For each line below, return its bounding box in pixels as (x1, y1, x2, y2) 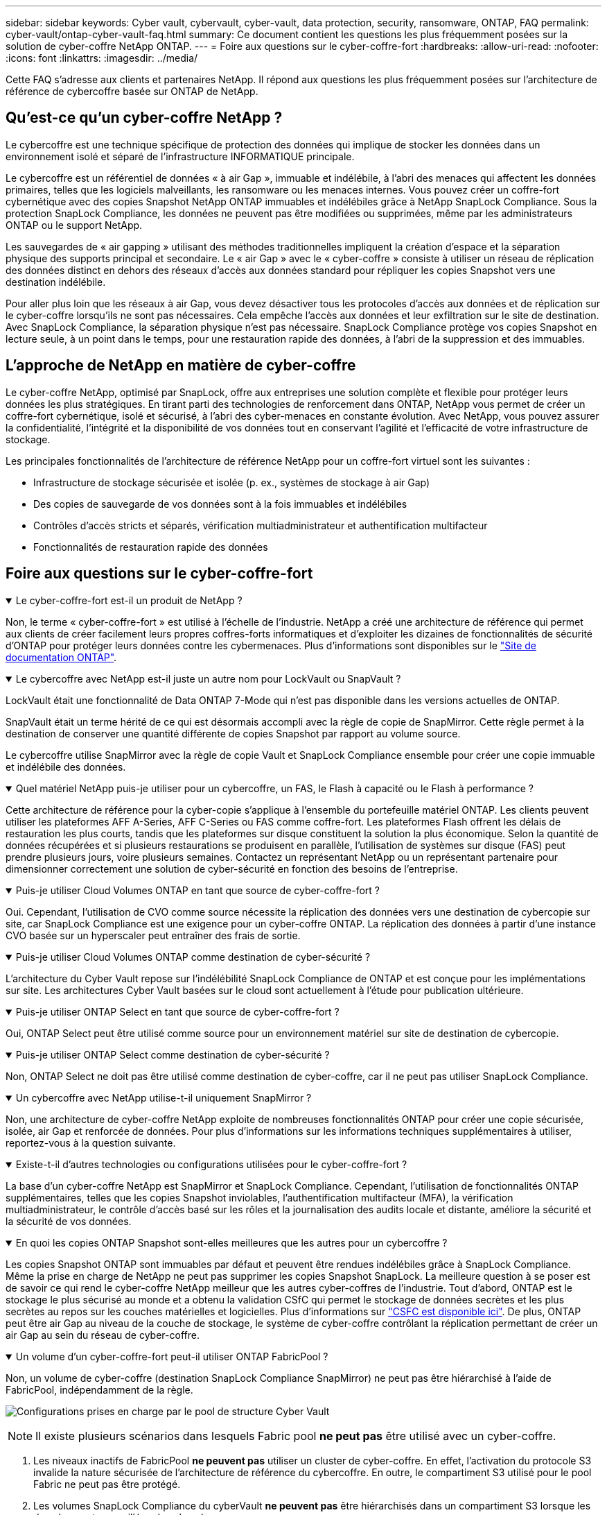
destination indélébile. (6, 275, 106, 288)
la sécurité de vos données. (6, 1215, 132, 1227)
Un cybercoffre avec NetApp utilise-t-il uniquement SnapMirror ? (15, 1091, 312, 1104)
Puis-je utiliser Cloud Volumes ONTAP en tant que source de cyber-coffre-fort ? (15, 884, 380, 896)
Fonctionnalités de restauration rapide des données (33, 540, 268, 553)
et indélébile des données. (6, 760, 126, 773)
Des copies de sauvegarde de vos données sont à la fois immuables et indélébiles (33, 497, 407, 510)
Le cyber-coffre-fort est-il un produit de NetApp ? (15, 594, 243, 606)
